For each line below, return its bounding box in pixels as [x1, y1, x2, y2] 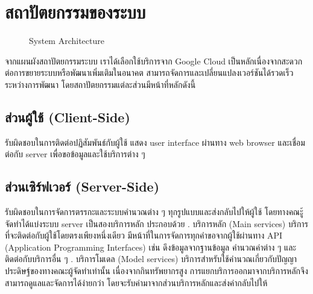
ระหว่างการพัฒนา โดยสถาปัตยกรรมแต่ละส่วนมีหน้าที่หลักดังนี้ [5, 78, 196, 90]
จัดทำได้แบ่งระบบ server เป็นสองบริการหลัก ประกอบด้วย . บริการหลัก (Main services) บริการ [5, 217, 308, 230]
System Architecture [29, 34, 104, 47]
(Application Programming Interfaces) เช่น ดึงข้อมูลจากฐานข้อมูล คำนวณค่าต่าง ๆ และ [5, 240, 297, 253]
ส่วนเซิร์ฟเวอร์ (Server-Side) [5, 177, 160, 196]
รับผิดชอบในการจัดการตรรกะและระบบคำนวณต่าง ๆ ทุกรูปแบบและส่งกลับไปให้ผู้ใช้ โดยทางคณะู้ [5, 205, 303, 218]
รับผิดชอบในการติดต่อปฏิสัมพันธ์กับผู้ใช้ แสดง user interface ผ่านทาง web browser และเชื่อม [5, 136, 305, 148]
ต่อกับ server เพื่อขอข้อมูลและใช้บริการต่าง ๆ [5, 148, 145, 160]
